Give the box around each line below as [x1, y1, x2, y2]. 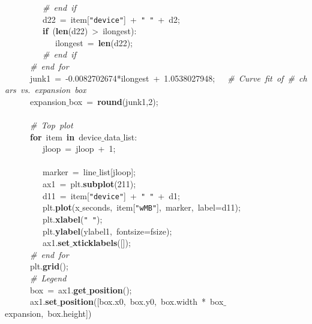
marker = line [42, 166, 97, 178]
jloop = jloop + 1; [42, 142, 116, 155]
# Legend [30, 271, 67, 284]
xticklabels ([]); [72, 236, 131, 249]
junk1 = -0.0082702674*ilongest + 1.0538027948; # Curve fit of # [29, 71, 295, 84]
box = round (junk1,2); [69, 95, 158, 107]
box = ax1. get [29, 283, 87, 296]
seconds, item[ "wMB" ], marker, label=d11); [82, 201, 241, 214]
